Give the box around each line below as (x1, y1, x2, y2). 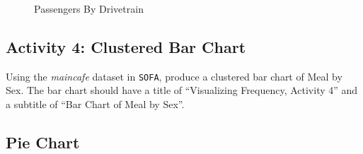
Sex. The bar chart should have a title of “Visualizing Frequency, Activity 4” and (6, 83, 358, 97)
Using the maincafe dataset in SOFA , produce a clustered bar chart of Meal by (6, 69, 342, 83)
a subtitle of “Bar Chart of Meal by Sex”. (6, 97, 185, 112)
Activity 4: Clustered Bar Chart (6, 35, 246, 57)
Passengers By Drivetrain (34, 1, 144, 16)
